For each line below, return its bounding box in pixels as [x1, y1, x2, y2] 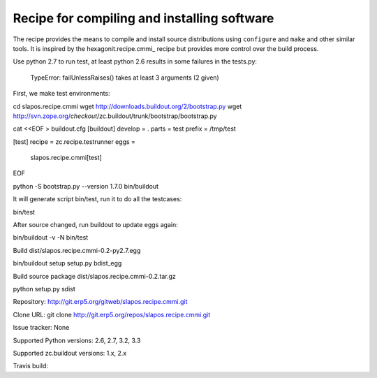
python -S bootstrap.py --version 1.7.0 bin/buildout [13, 182, 158, 190]
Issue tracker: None [13, 324, 70, 332]
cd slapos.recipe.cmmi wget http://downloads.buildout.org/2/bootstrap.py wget [13, 102, 242, 110]
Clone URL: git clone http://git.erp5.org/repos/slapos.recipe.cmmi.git [13, 310, 211, 319]
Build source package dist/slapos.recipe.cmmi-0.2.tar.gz [13, 272, 176, 280]
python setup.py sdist [13, 284, 76, 293]
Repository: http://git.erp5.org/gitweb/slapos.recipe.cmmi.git [13, 298, 188, 306]
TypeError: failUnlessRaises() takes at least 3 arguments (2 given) [30, 73, 219, 82]
